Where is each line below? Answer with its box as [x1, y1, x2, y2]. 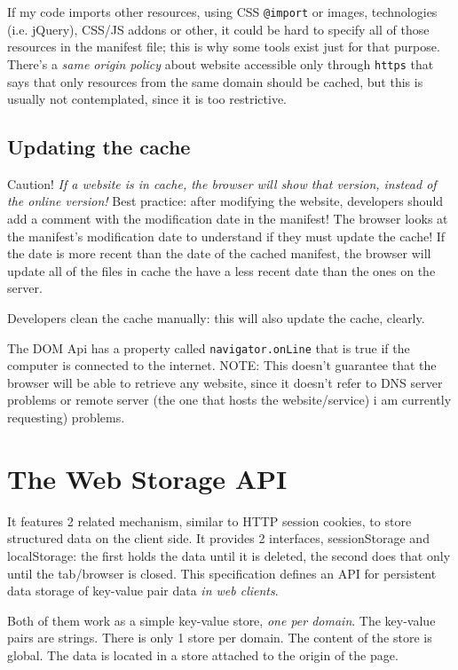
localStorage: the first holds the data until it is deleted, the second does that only [7, 546, 451, 564]
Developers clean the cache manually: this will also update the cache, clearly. [7, 309, 425, 327]
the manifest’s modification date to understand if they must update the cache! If [7, 226, 446, 245]
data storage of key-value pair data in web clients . [7, 581, 279, 600]
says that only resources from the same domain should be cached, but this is [7, 72, 423, 91]
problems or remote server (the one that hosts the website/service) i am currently [7, 390, 452, 409]
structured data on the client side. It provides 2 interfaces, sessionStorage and [7, 529, 430, 548]
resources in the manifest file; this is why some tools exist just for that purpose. [7, 37, 440, 56]
